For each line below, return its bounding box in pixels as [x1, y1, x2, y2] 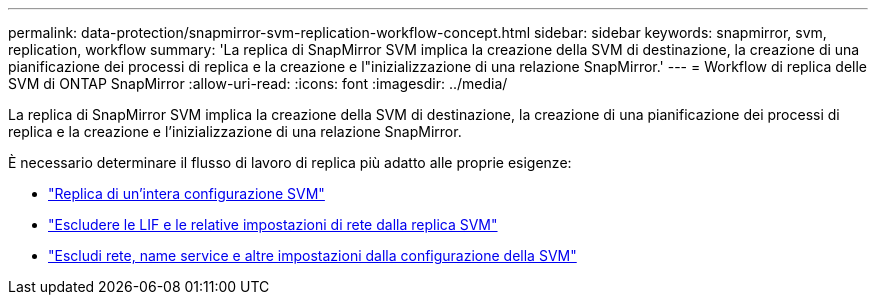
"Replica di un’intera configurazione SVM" [48, 185, 325, 202]
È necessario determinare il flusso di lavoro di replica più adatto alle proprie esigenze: [8, 154, 572, 171]
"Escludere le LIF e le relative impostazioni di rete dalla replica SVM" [48, 216, 498, 233]
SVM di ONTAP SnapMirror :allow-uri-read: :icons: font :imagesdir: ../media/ [8, 75, 508, 92]
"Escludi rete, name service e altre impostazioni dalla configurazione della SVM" [48, 247, 577, 264]
